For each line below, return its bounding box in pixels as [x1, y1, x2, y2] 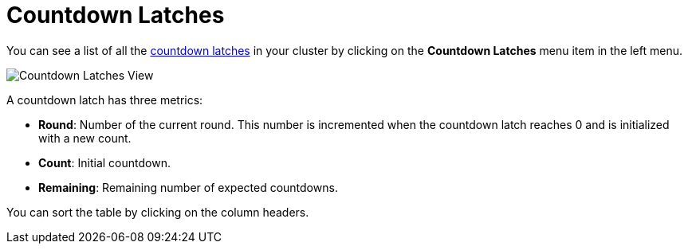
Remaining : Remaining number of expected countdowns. [38, 180, 338, 194]
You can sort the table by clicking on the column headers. [6, 205, 309, 219]
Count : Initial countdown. [38, 155, 171, 170]
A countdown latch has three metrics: [6, 92, 203, 107]
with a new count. [38, 131, 132, 145]
